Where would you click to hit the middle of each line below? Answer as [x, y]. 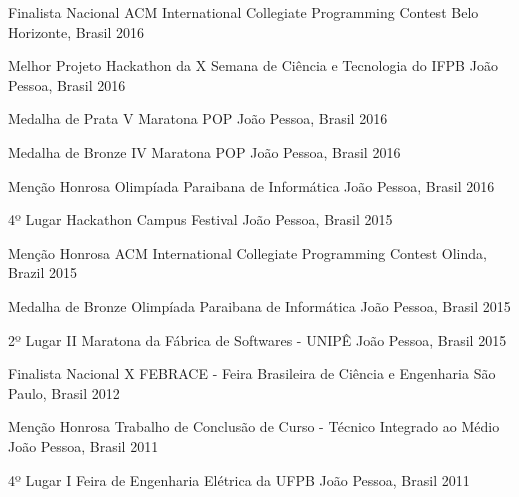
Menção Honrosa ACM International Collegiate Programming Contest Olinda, [247, 252]
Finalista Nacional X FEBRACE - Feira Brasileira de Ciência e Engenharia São [252, 373]
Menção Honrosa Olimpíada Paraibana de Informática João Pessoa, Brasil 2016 [251, 185]
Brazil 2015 [43, 272]
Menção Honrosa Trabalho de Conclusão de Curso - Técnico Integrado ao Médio [254, 426]
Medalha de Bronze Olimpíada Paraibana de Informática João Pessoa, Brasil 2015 [259, 305]
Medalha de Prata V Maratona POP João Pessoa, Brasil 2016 [198, 118]
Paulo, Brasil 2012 [64, 392]
